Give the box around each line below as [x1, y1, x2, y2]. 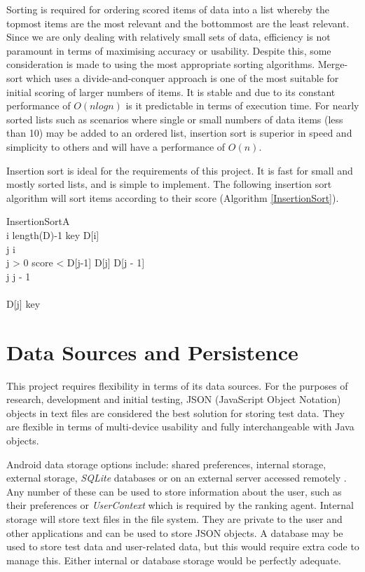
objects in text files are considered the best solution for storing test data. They [6, 405, 345, 420]
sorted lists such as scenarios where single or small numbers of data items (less [6, 111, 343, 126]
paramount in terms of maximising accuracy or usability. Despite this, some [6, 43, 331, 57]
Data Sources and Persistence [6, 337, 298, 366]
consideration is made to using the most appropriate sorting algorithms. [6, 57, 315, 71]
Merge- [317, 57, 348, 71]
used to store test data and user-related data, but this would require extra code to [6, 539, 359, 554]
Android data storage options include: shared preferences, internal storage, [6, 456, 326, 471]
